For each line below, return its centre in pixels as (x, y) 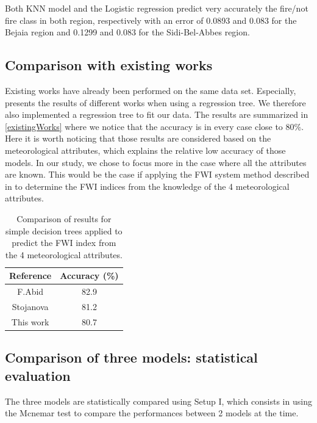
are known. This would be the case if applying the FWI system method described (157, 174)
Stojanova (30, 306)
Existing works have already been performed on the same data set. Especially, (151, 90)
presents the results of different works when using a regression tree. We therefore (155, 102)
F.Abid (30, 291)
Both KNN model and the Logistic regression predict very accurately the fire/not (157, 8)
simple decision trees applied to (64, 230)
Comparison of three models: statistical (131, 357)
